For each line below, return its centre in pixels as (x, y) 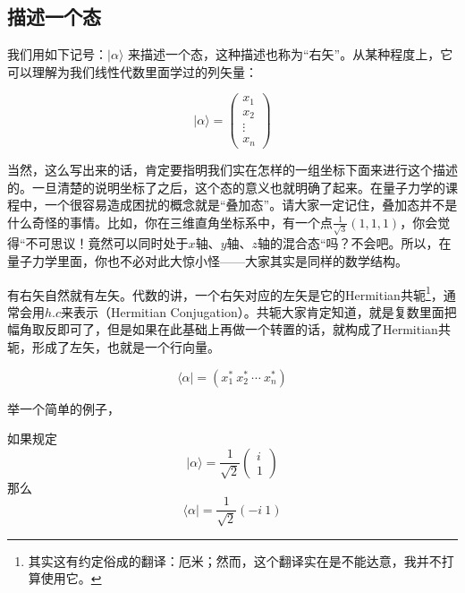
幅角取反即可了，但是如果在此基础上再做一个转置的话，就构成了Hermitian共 (229, 329)
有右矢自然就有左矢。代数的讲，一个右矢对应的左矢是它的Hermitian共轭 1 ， (225, 293)
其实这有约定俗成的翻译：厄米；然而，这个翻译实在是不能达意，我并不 (235, 560)
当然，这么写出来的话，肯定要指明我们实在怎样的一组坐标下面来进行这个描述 (232, 169)
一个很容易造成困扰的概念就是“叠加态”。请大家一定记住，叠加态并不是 (251, 205)
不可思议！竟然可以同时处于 (107, 243)
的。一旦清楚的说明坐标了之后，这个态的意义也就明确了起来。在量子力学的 (226, 187)
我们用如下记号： (57, 54)
